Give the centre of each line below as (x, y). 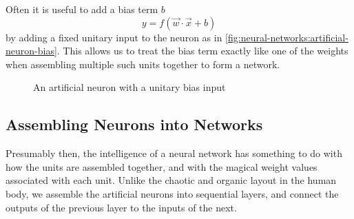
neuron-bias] (31, 51)
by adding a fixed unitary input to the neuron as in (114, 37)
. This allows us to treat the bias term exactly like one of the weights (202, 51)
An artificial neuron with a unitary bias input (129, 87)
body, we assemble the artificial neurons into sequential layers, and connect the (172, 193)
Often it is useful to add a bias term (82, 9)
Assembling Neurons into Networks (134, 124)
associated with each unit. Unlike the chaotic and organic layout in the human (171, 180)
